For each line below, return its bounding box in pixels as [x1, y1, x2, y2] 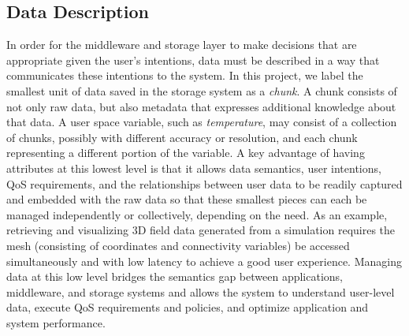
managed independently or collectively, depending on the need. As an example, [6, 206, 388, 222]
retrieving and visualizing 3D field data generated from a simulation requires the [6, 222, 396, 238]
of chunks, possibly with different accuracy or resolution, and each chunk [6, 129, 358, 145]
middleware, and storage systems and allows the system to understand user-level [6, 283, 395, 300]
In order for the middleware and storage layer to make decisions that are [6, 36, 357, 53]
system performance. [6, 314, 106, 330]
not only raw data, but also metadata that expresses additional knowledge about [6, 98, 396, 114]
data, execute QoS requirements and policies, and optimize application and [6, 299, 369, 315]
